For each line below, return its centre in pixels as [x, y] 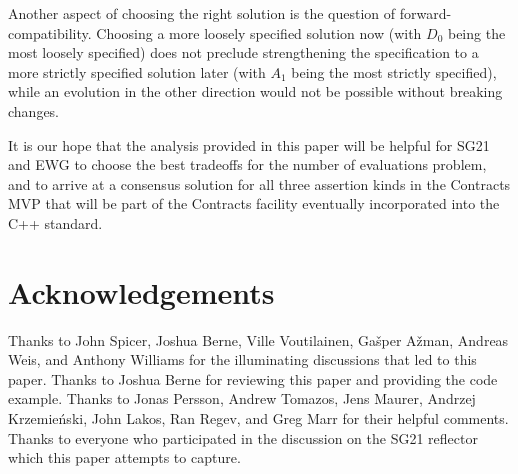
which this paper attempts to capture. [124, 457]
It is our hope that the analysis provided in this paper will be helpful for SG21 [249, 144]
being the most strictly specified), [394, 71]
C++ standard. [55, 222]
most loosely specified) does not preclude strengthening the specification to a [243, 52]
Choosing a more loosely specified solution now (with [259, 32]
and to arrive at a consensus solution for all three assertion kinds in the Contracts [259, 183]
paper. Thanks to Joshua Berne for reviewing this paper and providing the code [253, 378]
